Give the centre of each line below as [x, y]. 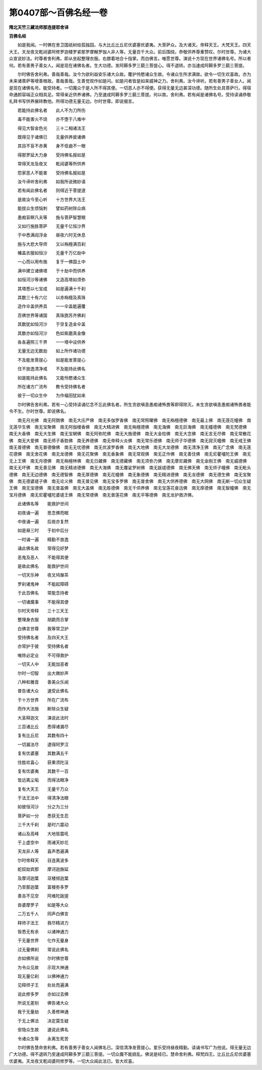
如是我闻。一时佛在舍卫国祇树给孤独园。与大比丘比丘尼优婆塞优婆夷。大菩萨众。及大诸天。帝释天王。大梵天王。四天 [134, 45]
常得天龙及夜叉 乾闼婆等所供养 [51, 164]
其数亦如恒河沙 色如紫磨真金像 [51, 333]
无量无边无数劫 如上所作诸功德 [51, 351]
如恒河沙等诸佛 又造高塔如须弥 [51, 280]
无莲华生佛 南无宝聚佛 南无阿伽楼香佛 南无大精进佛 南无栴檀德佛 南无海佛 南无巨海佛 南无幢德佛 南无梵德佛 [128, 427]
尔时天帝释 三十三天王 [43, 610]
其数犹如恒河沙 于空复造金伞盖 [51, 324]
